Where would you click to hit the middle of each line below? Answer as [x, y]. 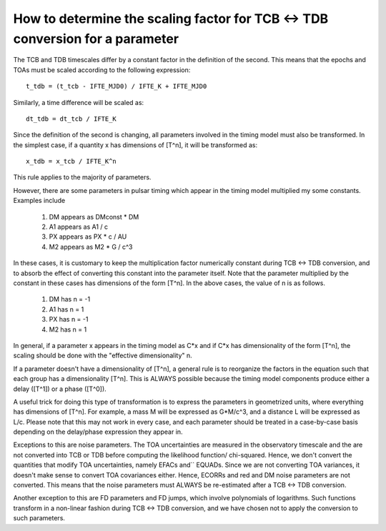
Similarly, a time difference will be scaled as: [79, 102]
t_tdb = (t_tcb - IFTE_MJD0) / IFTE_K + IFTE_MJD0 [117, 86]
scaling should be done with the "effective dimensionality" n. [103, 356]
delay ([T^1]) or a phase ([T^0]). [60, 389]
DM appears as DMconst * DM [94, 217]
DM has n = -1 [70, 299]
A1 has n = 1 [66, 309]
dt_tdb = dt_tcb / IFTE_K [71, 119]
